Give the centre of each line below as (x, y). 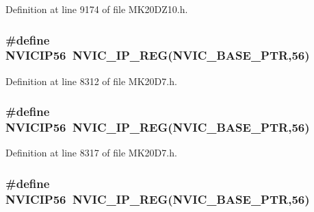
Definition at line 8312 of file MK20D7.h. (91, 81)
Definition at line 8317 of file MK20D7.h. (91, 153)
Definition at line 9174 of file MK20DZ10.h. (97, 9)
